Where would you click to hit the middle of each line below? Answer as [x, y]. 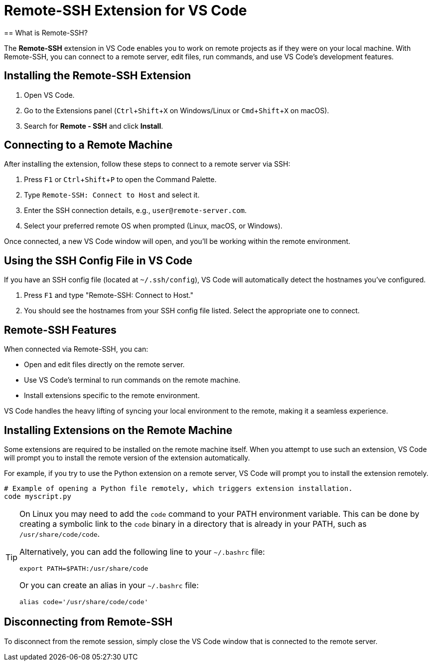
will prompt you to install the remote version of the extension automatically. [127, 457]
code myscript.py [38, 496]
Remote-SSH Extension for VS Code [126, 10]
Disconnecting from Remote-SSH [88, 622]
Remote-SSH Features [60, 330]
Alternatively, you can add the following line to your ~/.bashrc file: [142, 552]
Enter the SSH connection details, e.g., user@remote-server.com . [136, 211]
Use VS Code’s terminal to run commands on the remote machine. [132, 380]
